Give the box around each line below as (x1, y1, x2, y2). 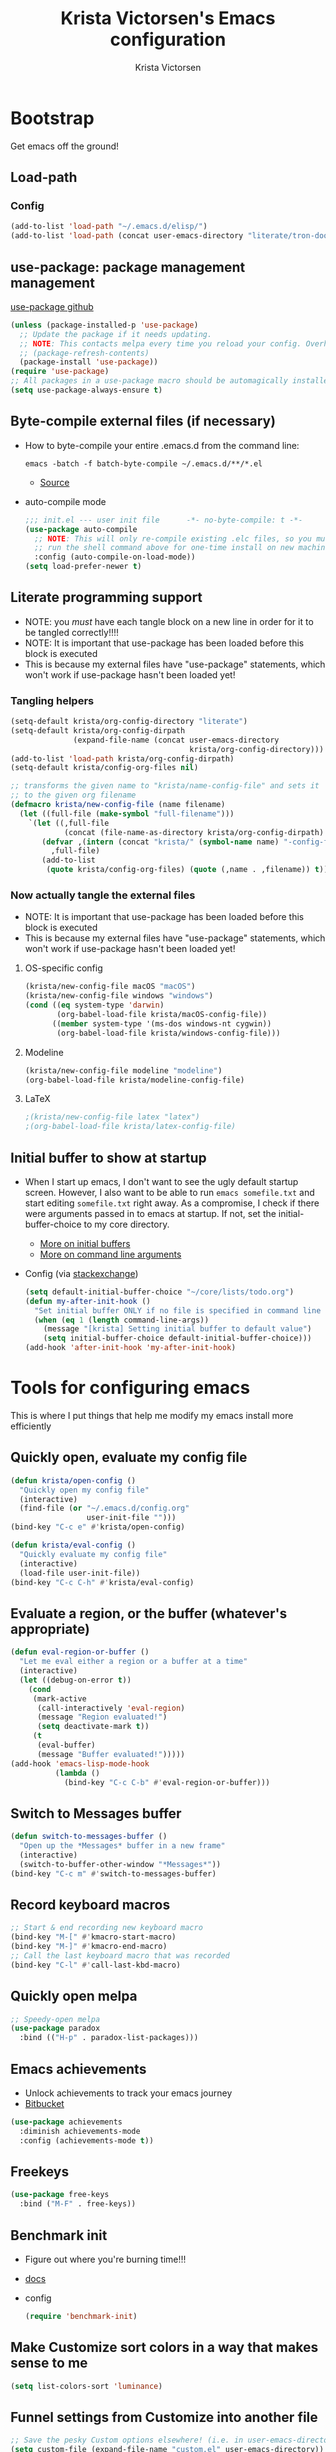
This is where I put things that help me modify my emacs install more (10, 1410, 294, 1422)
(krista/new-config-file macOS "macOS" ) (24, 982, 196, 992)
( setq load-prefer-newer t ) (24, 562, 142, 572)
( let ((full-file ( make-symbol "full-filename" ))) (19, 808, 235, 819)
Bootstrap (10, 107, 95, 129)
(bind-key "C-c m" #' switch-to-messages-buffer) (10, 1868, 217, 1879)
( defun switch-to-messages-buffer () (10, 1832, 168, 1842)
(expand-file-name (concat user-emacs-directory (73, 735, 280, 745)
